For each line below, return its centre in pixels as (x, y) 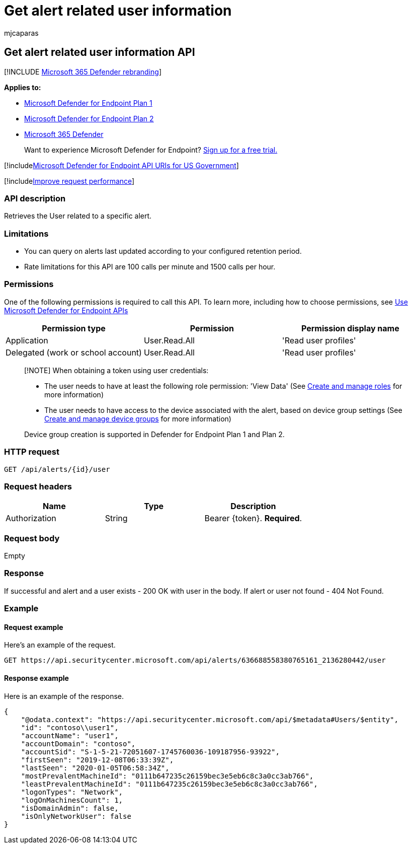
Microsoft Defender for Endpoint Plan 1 (88, 103)
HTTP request (32, 452)
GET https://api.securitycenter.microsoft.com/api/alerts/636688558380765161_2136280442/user (195, 660)
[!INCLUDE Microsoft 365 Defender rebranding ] (83, 72)
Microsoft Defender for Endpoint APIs (66, 310)
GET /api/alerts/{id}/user (57, 469)
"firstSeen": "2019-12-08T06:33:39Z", (97, 760)
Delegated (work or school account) (74, 352)
